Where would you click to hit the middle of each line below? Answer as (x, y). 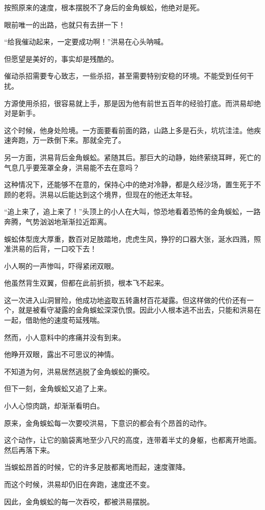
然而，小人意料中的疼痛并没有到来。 (65, 337)
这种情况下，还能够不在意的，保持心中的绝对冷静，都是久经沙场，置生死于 (129, 184)
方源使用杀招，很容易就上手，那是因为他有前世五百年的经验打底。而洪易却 (129, 103)
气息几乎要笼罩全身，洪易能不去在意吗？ (72, 167)
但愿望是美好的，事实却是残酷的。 (61, 58)
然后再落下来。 (29, 450)
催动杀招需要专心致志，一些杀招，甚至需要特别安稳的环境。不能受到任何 (125, 76)
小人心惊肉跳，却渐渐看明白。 (54, 406)
